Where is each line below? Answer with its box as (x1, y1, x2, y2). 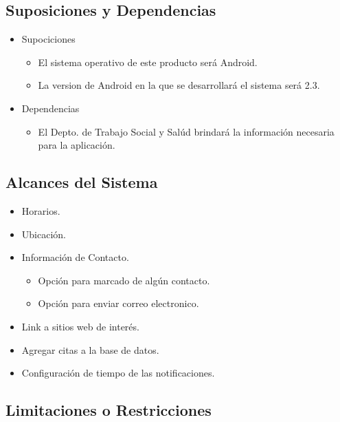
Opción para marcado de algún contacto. (38, 273, 210, 287)
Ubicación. (21, 226, 66, 241)
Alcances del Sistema (5, 171, 158, 193)
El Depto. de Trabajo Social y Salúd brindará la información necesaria (38, 124, 335, 138)
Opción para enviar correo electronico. (38, 296, 199, 310)
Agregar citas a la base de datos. (21, 342, 159, 357)
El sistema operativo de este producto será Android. (38, 54, 258, 69)
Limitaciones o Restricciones (5, 399, 212, 421)
